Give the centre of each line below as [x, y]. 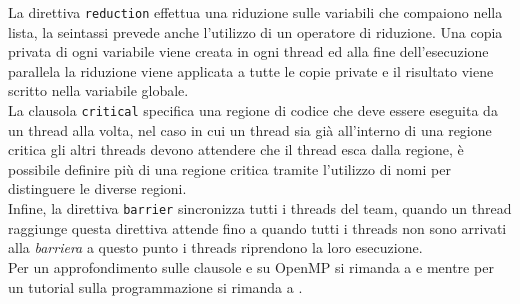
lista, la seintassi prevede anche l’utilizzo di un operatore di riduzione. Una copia [255, 31]
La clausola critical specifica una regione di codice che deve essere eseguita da [253, 110]
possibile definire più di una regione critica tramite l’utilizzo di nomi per [229, 168]
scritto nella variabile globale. [98, 90]
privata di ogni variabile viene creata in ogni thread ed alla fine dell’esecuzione [248, 51]
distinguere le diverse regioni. [97, 188]
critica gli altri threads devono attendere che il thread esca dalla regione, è [236, 149]
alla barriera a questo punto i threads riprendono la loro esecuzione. [215, 247]
